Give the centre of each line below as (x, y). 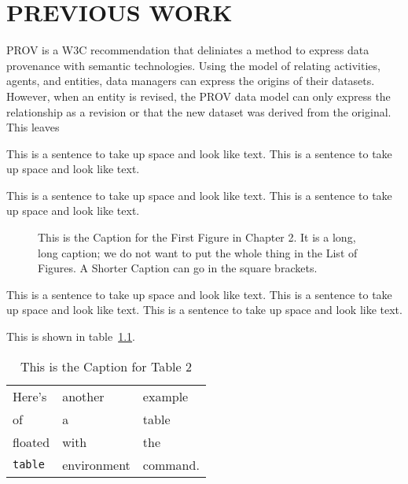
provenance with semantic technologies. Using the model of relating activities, (193, 65)
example (165, 396)
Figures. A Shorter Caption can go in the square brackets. (178, 268)
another (83, 396)
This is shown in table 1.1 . (71, 336)
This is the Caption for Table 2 (106, 366)
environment (96, 464)
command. (171, 464)
